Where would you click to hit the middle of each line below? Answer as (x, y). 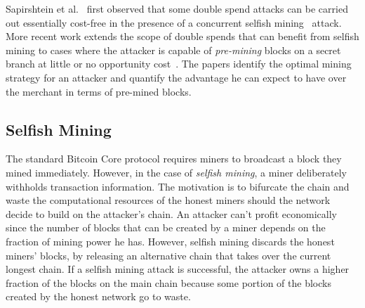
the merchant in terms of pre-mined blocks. (99, 91)
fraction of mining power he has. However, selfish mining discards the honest (170, 241)
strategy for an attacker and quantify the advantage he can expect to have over (176, 77)
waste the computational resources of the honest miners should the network (168, 200)
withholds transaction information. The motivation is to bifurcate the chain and (178, 186)
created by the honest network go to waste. (98, 296)
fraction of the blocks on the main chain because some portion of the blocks (168, 282)
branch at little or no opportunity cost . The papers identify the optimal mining (179, 64)
